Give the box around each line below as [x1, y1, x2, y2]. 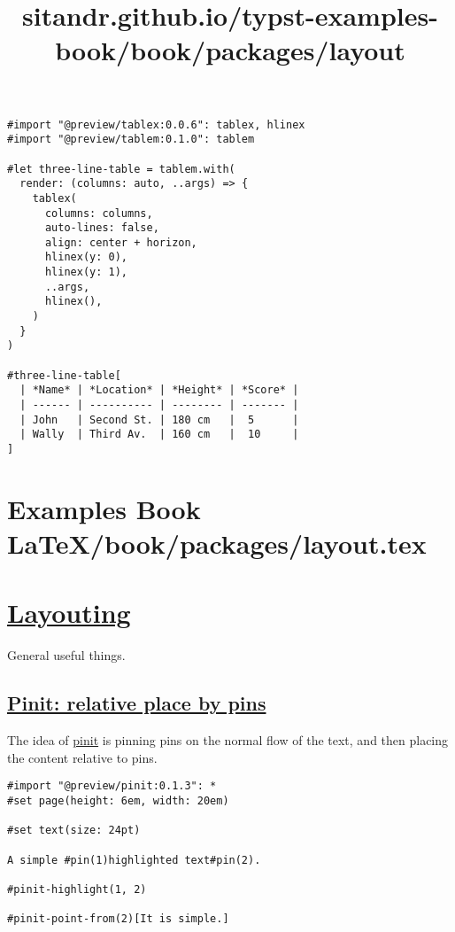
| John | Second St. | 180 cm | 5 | [19, 413, 299, 426]
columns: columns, [44, 206, 153, 220]
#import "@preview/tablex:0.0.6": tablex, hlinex [7, 118, 305, 131]
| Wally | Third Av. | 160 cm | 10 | [19, 428, 299, 441]
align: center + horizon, [44, 236, 197, 249]
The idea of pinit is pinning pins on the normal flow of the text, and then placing [7, 731, 449, 749]
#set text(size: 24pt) [7, 824, 141, 837]
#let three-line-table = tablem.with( [7, 162, 235, 175]
